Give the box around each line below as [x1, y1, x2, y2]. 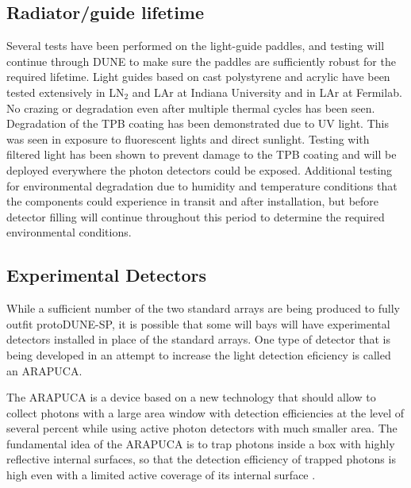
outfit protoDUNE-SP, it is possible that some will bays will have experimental [6, 315, 390, 332]
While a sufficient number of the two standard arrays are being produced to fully [6, 300, 400, 317]
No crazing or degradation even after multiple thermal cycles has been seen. [6, 99, 375, 116]
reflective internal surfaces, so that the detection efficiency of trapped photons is [6, 451, 396, 467]
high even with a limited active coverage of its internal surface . [6, 467, 316, 483]
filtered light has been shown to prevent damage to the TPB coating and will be [6, 146, 397, 163]
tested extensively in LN [6, 83, 125, 100]
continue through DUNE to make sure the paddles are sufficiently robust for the [6, 52, 396, 69]
